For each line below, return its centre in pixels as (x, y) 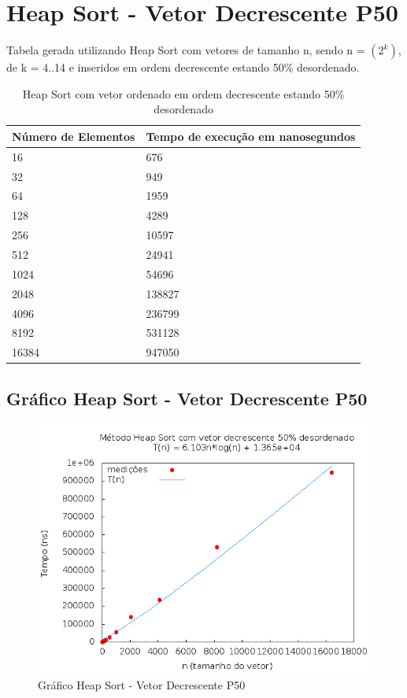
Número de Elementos (74, 136)
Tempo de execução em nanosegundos (251, 136)
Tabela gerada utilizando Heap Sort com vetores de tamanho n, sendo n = (186, 50)
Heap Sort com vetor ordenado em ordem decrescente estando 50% (183, 93)
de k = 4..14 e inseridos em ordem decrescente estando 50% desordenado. (183, 67)
